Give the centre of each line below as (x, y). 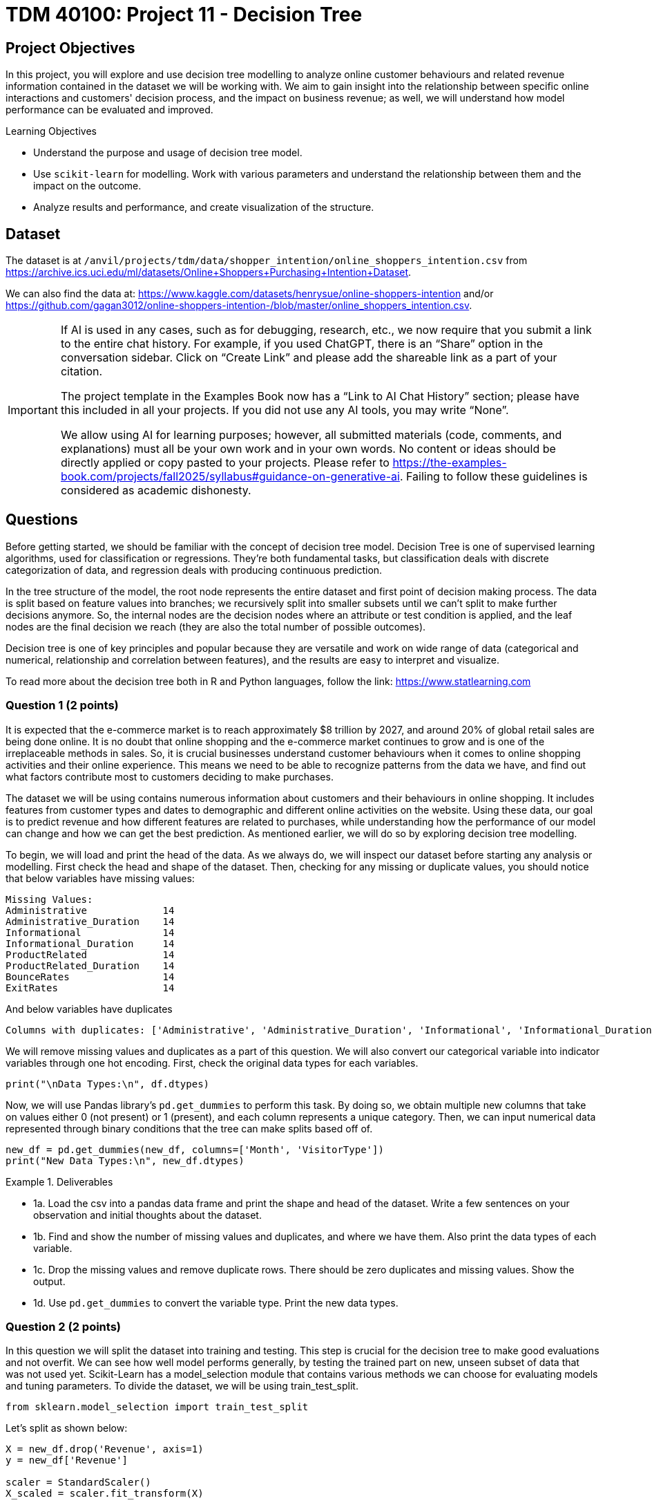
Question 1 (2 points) (62, 705)
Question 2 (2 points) (64, 1326)
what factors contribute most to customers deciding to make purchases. (170, 776)
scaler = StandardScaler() (78, 1483)
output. (49, 1281)
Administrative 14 (90, 910)
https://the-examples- (450, 463)
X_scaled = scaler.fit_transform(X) (105, 1494)
